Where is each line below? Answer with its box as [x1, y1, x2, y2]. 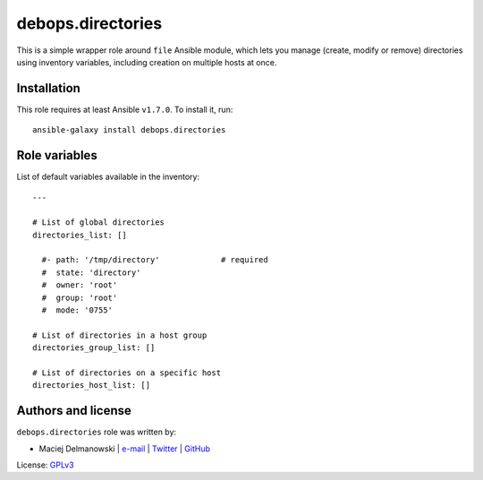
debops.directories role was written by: [16, 426, 177, 438]
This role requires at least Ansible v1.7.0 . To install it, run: [16, 104, 233, 115]
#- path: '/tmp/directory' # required [41, 255, 268, 265]
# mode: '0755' [41, 305, 114, 315]
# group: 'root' [41, 292, 118, 303]
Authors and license [16, 403, 131, 418]
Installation [16, 81, 80, 96]
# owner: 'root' [41, 280, 118, 290]
